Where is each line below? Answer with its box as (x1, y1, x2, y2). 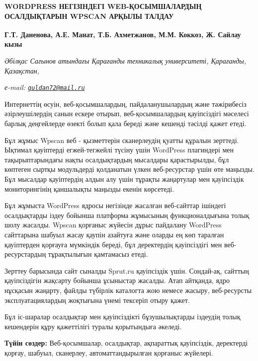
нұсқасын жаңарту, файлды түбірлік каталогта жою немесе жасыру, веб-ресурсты (4, 285, 252, 295)
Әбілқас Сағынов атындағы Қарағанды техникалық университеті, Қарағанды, (4, 56, 247, 66)
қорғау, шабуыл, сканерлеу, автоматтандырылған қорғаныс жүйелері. (4, 347, 213, 358)
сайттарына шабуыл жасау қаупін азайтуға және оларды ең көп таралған (4, 229, 224, 239)
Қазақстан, (4, 65, 40, 75)
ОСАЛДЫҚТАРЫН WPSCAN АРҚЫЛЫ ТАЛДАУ (4, 10, 174, 21)
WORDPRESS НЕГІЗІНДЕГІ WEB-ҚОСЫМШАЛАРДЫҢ (4, 1, 202, 11)
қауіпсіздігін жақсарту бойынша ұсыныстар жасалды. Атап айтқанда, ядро (4, 275, 230, 286)
